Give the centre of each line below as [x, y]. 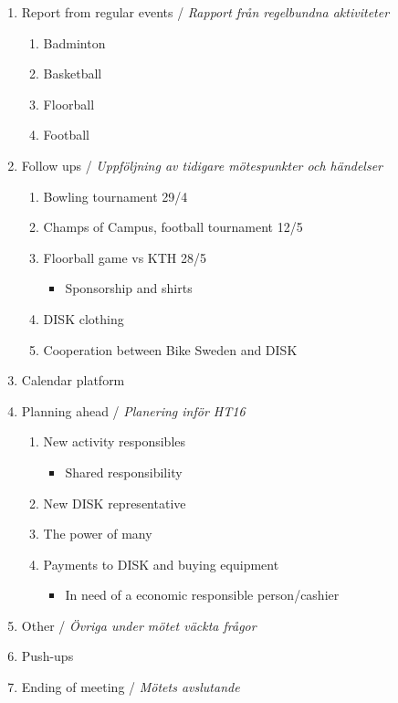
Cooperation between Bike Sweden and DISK [170, 349]
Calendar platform [73, 380]
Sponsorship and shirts [129, 288]
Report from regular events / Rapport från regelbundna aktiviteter [205, 12]
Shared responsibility [124, 472]
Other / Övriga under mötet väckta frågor [139, 625]
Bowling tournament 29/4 [115, 196]
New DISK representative [115, 503]
